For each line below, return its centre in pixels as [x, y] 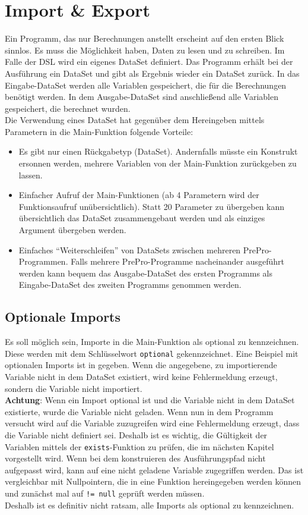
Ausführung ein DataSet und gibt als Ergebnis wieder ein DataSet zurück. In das [152, 73]
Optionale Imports [63, 317]
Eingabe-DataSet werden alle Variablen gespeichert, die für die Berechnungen [146, 85]
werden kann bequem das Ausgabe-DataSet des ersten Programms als [145, 273]
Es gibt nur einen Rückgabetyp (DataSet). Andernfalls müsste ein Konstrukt [158, 151]
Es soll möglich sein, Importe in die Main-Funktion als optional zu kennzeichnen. [152, 342]
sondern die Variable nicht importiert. [74, 388]
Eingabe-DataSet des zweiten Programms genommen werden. [130, 285]
